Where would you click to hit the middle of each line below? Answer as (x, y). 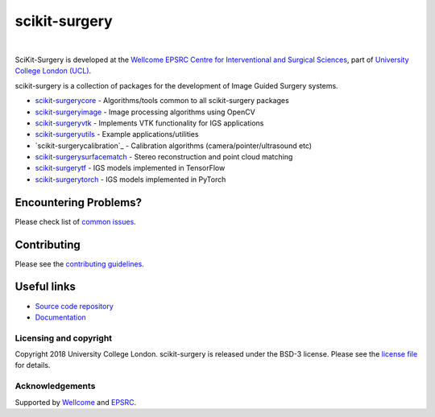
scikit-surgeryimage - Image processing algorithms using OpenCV (145, 112)
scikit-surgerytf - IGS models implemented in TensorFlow (130, 168)
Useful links (46, 287)
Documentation (60, 317)
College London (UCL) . (53, 71)
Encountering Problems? (79, 202)
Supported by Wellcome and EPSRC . (76, 402)
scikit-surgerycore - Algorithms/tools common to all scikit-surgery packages (162, 101)
